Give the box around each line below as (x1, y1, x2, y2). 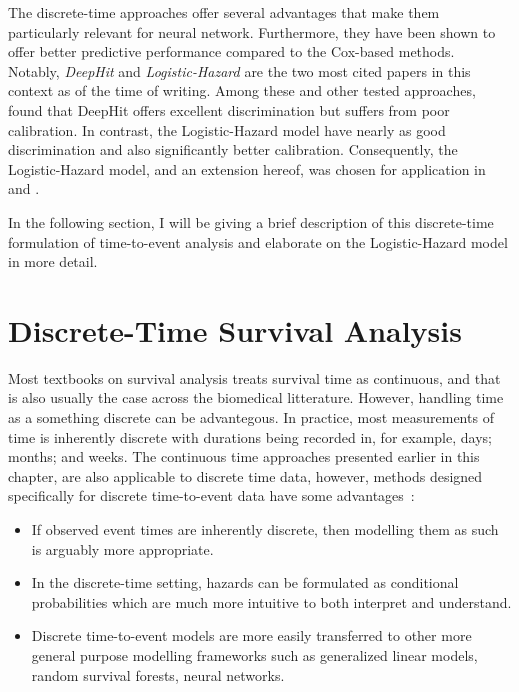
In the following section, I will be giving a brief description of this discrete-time (8, 211, 494, 232)
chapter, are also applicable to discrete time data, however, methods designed (8, 465, 483, 486)
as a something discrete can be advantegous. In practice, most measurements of (8, 407, 494, 428)
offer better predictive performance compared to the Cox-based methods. (8, 41, 455, 62)
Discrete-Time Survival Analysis (8, 309, 462, 350)
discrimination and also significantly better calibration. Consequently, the (8, 139, 458, 160)
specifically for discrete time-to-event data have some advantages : (8, 485, 415, 506)
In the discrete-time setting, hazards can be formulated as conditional (31, 572, 459, 593)
